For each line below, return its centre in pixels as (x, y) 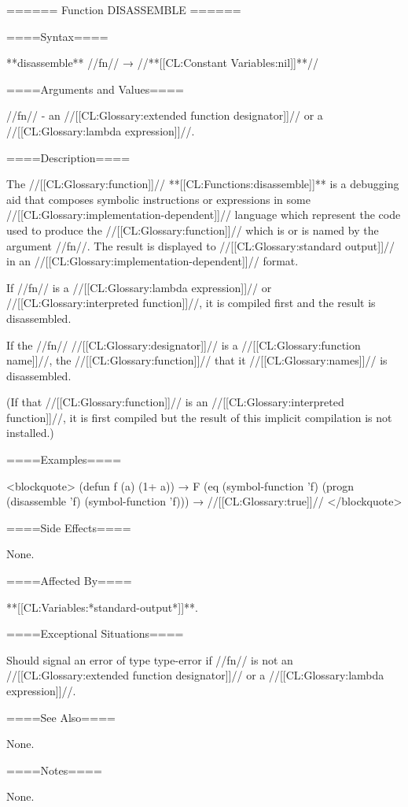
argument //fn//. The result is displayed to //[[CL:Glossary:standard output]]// (201, 245)
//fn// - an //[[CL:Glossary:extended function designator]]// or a (165, 115)
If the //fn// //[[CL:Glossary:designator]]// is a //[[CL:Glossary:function (184, 344)
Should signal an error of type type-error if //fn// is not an (150, 659)
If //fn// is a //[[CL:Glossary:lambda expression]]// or (139, 287)
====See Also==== (61, 717)
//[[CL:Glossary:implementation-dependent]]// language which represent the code (204, 215)
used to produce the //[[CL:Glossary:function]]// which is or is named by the (193, 230)
